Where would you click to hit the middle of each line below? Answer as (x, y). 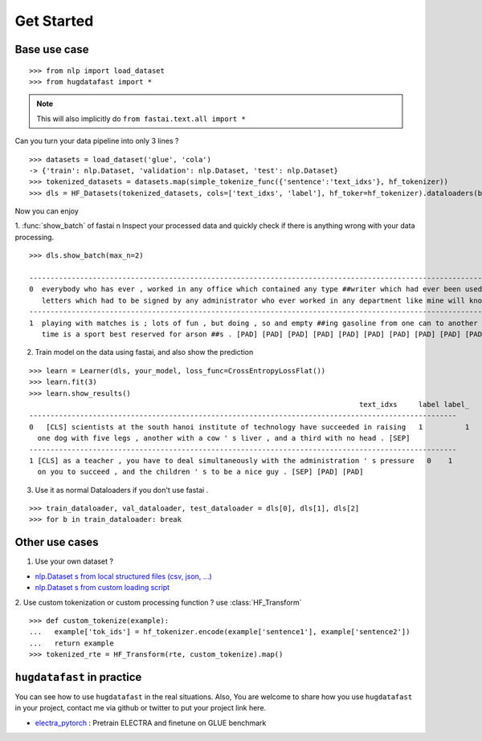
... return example (71, 643)
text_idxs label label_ (414, 404)
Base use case (52, 49)
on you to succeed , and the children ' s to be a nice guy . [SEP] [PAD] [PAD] (200, 472)
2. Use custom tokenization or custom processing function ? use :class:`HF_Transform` (158, 602)
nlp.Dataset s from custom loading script (102, 588)
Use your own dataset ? (74, 561)
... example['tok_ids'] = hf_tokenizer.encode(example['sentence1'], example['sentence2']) (220, 632)
